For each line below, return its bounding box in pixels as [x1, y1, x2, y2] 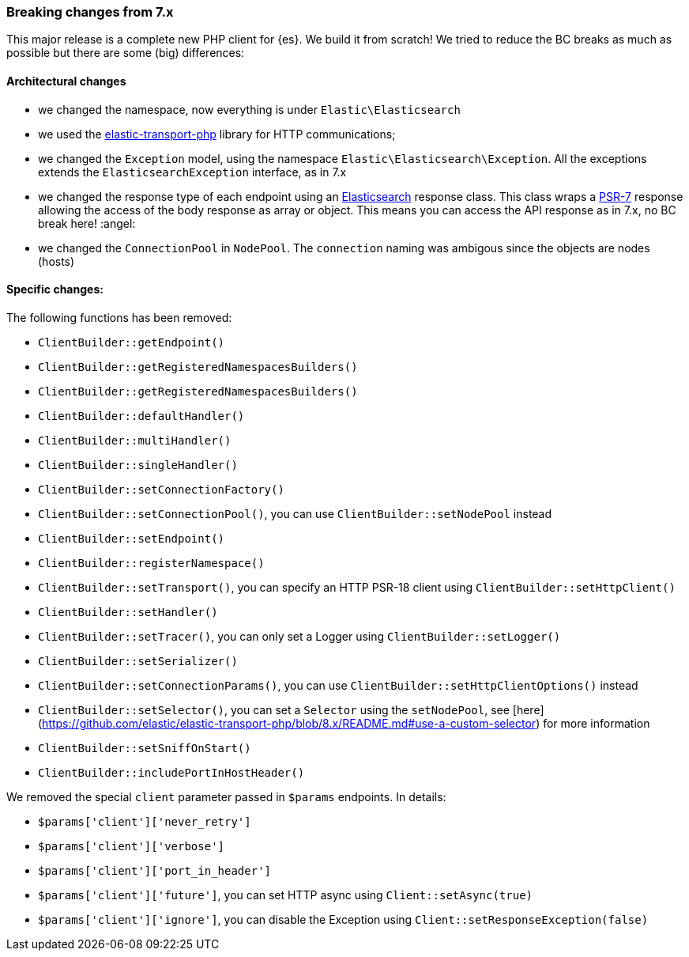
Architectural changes [6, 74, 126, 88]
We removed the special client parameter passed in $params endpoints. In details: [6, 789, 446, 804]
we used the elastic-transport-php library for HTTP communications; [38, 127, 396, 141]
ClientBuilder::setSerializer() [38, 654, 238, 668]
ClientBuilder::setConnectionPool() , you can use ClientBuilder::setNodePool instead [38, 506, 552, 520]
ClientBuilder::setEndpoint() [38, 531, 225, 545]
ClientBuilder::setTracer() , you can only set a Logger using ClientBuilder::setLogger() [38, 629, 561, 643]
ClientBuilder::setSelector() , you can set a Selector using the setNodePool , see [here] [38, 702, 544, 717]
